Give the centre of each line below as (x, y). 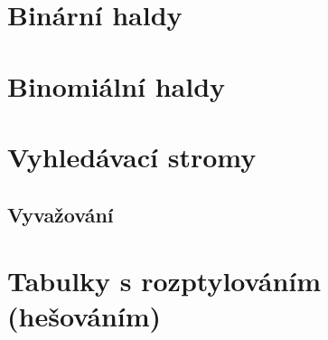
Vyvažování (61, 214)
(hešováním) (84, 316)
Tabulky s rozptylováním (164, 281)
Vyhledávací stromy (132, 156)
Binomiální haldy (117, 85)
